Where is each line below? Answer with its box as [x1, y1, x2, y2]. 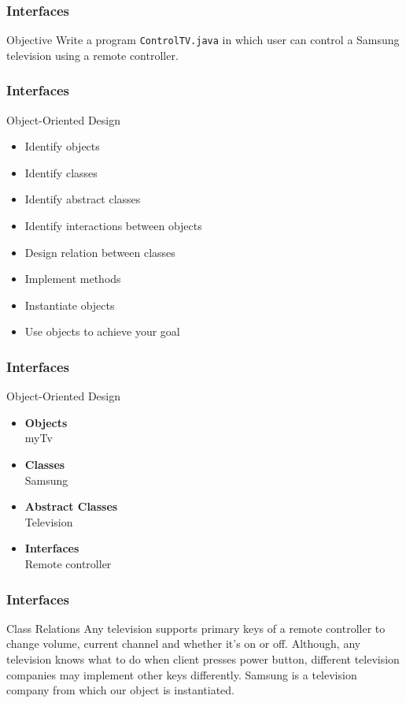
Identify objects [24, 138, 100, 154]
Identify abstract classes [24, 191, 141, 207]
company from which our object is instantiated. [6, 682, 234, 698]
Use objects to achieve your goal [24, 323, 180, 340]
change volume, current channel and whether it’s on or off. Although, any [6, 635, 361, 652]
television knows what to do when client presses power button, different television [6, 651, 400, 667]
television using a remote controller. [6, 46, 179, 63]
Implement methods [24, 270, 121, 287]
